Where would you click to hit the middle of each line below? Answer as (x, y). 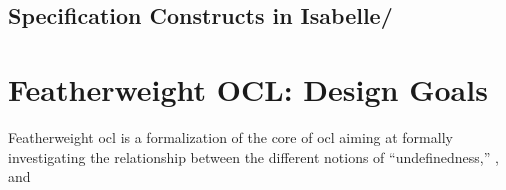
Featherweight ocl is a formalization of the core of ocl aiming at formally (230, 136)
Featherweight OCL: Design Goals (248, 88)
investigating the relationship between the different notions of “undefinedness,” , (253, 156)
